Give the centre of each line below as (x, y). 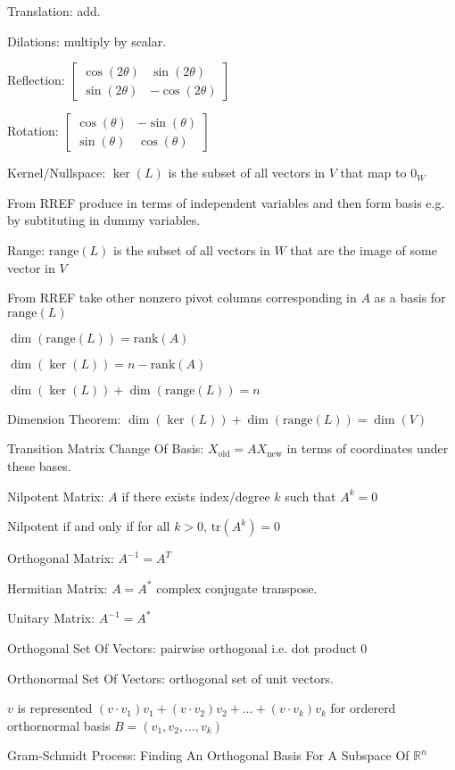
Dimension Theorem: (64, 418)
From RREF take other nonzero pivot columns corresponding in (182, 298)
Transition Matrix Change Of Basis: (106, 448)
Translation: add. (54, 11)
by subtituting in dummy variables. (104, 220)
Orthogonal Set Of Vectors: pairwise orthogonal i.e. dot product (182, 647)
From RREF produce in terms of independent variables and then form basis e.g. (226, 202)
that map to (373, 173)
